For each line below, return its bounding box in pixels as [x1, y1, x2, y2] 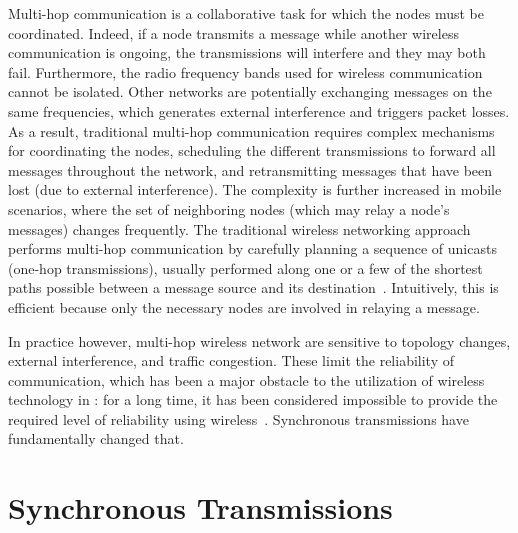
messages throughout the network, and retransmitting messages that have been [8, 159, 493, 180]
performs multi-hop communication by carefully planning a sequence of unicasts [8, 238, 497, 259]
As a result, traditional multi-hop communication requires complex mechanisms [8, 120, 495, 141]
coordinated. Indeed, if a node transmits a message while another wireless [8, 22, 459, 43]
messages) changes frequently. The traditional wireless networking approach [8, 218, 471, 239]
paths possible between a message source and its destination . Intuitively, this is [8, 277, 499, 298]
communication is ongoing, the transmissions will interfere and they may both [8, 42, 486, 63]
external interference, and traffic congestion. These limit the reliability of [8, 350, 455, 371]
